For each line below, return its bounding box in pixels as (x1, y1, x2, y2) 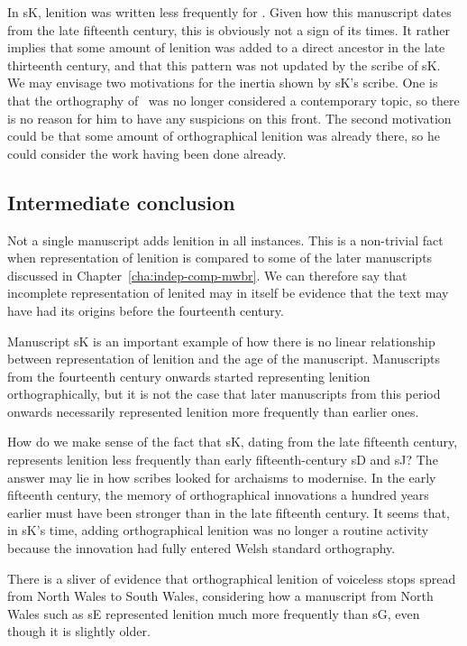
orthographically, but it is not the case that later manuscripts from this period (7, 384, 441, 403)
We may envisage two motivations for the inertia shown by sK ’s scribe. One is (7, 73, 438, 92)
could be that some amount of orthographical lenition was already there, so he (7, 126, 440, 145)
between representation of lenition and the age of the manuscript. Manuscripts (7, 349, 440, 368)
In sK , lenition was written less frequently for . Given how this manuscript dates (7, 3, 452, 21)
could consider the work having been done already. (7, 143, 287, 162)
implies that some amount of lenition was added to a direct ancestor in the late (7, 38, 445, 57)
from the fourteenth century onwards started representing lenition (7, 366, 371, 385)
